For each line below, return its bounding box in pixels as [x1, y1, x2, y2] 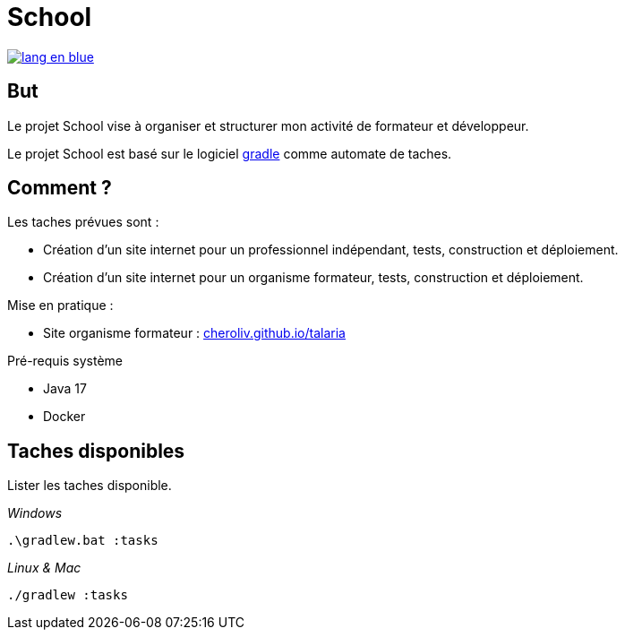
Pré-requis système [7, 353, 124, 369]
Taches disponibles [7, 439, 185, 462]
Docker [43, 409, 86, 425]
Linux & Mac [7, 560, 81, 576]
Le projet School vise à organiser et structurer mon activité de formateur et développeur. [7, 117, 529, 133]
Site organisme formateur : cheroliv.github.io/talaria [43, 325, 346, 341]
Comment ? [7, 176, 112, 200]
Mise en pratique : [7, 297, 114, 314]
